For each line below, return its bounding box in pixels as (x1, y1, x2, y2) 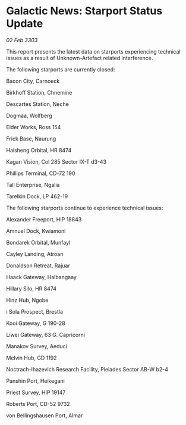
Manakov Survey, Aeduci (6, 342, 67, 349)
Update (6, 17, 43, 30)
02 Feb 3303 (6, 36, 38, 43)
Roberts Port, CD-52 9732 (6, 400, 70, 407)
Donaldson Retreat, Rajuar (6, 262, 70, 269)
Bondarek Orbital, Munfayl (6, 239, 71, 246)
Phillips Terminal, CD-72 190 (6, 170, 75, 177)
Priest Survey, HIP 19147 (6, 389, 66, 396)
